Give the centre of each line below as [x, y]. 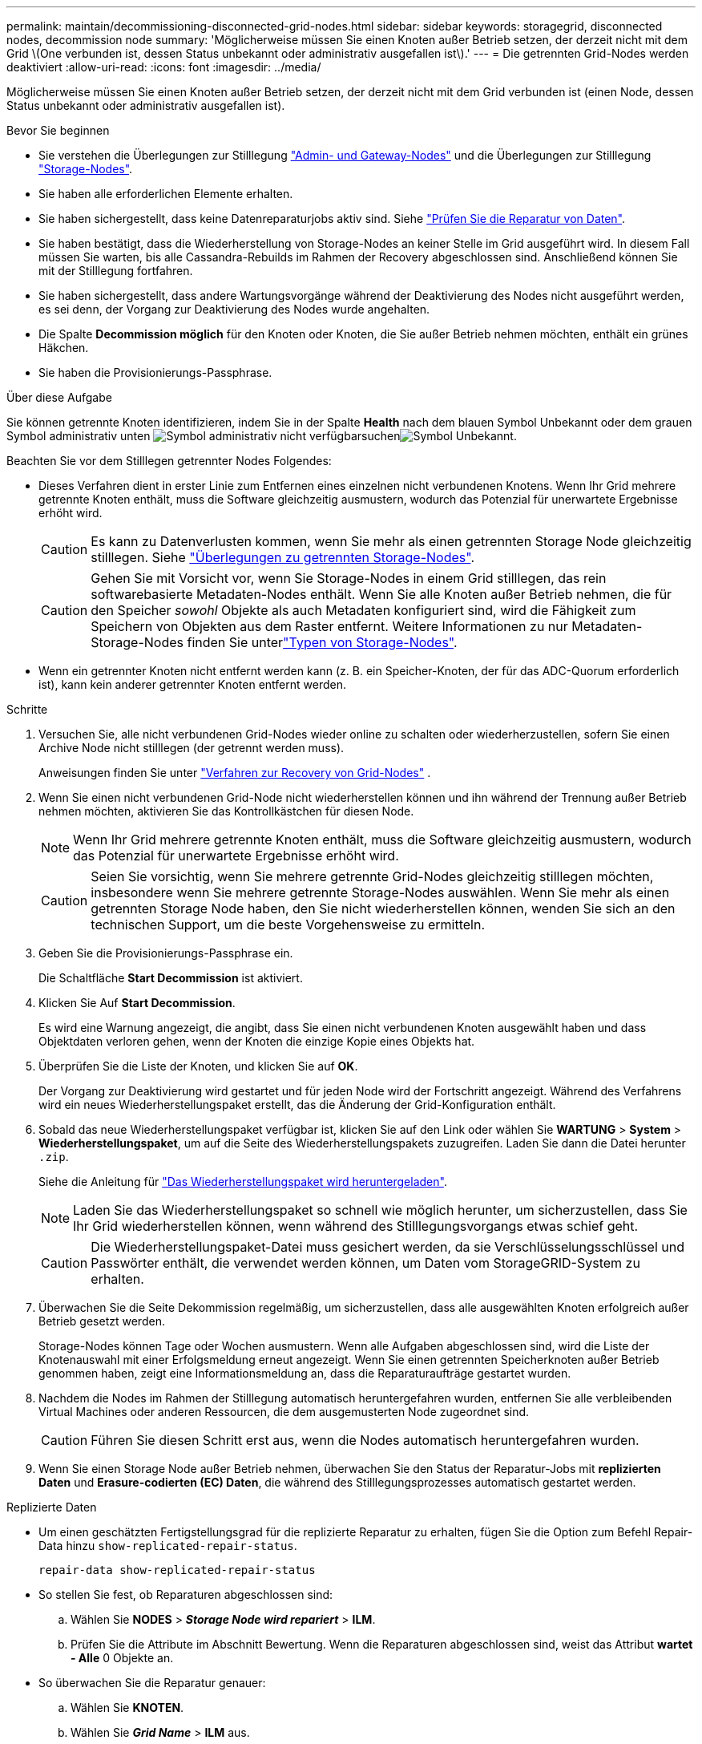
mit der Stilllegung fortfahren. [116, 271]
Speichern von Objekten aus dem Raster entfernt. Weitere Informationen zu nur [329, 626]
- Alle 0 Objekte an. [122, 1658]
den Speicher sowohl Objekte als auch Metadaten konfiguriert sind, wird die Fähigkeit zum [363, 610]
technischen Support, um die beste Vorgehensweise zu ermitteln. [288, 925]
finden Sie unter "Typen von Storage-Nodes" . [322, 642]
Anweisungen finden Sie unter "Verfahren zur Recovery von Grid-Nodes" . [235, 773]
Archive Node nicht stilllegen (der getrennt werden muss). [192, 748]
